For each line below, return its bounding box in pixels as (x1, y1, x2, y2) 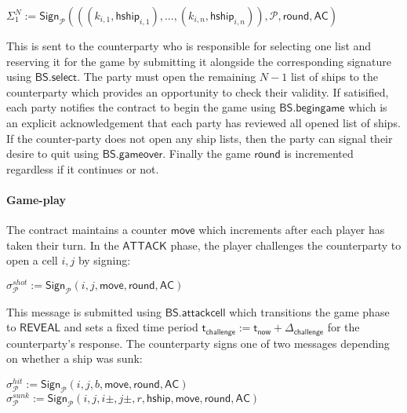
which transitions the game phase (229, 303, 390, 320)
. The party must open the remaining (77, 68, 256, 85)
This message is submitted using (6, 303, 162, 320)
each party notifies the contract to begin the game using (6, 99, 276, 115)
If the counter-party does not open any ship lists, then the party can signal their (6, 130, 393, 146)
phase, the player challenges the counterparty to (170, 236, 402, 253)
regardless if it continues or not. (6, 160, 159, 177)
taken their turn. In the (6, 236, 119, 253)
